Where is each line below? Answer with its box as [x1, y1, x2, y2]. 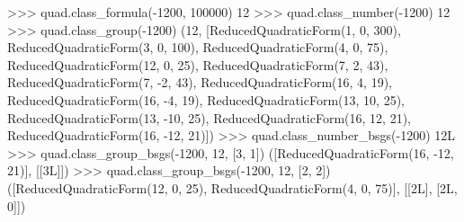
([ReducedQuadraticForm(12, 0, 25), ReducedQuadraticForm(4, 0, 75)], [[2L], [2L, [7, 178, 458, 197]
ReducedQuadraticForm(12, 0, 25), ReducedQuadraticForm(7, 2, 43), [7, 55, 388, 74]
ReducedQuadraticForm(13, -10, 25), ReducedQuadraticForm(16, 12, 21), [7, 108, 411, 127]
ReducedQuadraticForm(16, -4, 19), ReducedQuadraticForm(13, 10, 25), [7, 90, 405, 109]
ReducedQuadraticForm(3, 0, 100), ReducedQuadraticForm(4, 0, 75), [7, 38, 388, 57]
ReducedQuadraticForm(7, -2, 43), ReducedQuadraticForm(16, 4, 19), [7, 73, 392, 92]
